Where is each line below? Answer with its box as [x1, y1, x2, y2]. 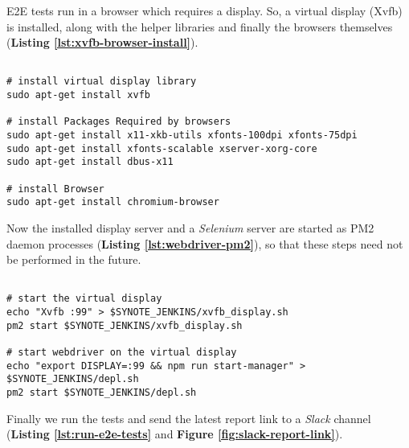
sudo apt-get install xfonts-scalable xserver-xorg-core [6, 142, 317, 154]
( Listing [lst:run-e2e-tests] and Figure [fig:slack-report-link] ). [6, 425, 343, 442]
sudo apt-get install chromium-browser [6, 196, 219, 208]
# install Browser [6, 183, 104, 195]
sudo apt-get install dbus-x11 [6, 156, 174, 168]
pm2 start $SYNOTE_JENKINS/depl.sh [6, 387, 197, 399]
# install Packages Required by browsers [6, 116, 231, 128]
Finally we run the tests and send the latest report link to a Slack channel [6, 409, 371, 426]
